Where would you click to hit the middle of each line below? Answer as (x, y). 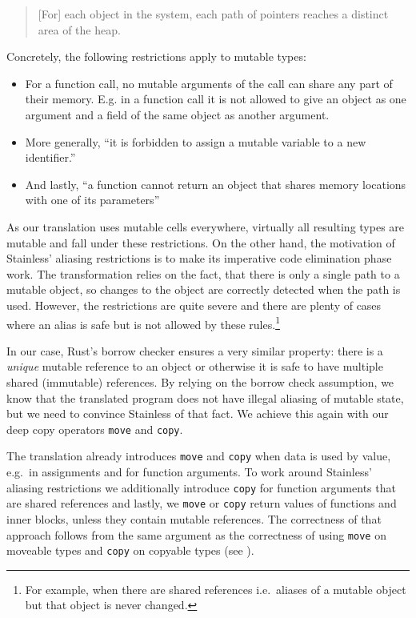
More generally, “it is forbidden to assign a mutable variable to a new (196, 141)
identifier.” (50, 157)
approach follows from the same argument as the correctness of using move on (196, 534)
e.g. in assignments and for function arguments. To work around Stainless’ (189, 472)
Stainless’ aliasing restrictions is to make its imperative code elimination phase (199, 258)
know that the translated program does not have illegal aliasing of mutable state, (205, 397)
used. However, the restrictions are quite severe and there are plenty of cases (194, 305)
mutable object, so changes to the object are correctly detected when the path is (204, 289)
